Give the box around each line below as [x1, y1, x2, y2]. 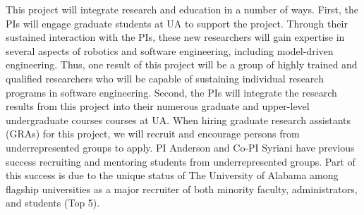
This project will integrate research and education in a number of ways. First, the [6, 2, 359, 16]
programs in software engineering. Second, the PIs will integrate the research [6, 85, 337, 99]
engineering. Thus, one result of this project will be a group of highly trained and [6, 57, 358, 72]
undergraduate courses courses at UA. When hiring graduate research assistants [6, 112, 351, 127]
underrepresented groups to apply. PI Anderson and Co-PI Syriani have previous [6, 140, 355, 154]
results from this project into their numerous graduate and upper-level [6, 99, 310, 113]
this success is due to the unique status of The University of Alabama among [6, 168, 339, 183]
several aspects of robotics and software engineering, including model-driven [6, 43, 334, 58]
